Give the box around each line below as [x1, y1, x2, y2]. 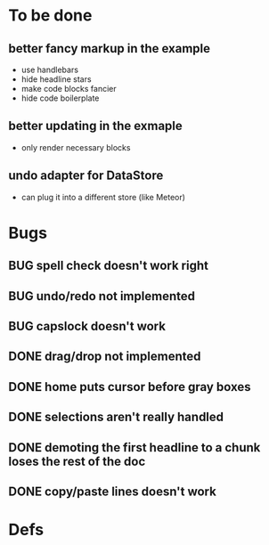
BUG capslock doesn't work [8, 318, 167, 334]
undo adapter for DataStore [8, 168, 164, 183]
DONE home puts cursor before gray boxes [8, 379, 251, 395]
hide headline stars [20, 74, 92, 85]
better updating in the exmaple [8, 118, 183, 134]
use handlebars [20, 64, 79, 75]
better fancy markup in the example [8, 41, 211, 56]
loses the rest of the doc [8, 453, 146, 468]
